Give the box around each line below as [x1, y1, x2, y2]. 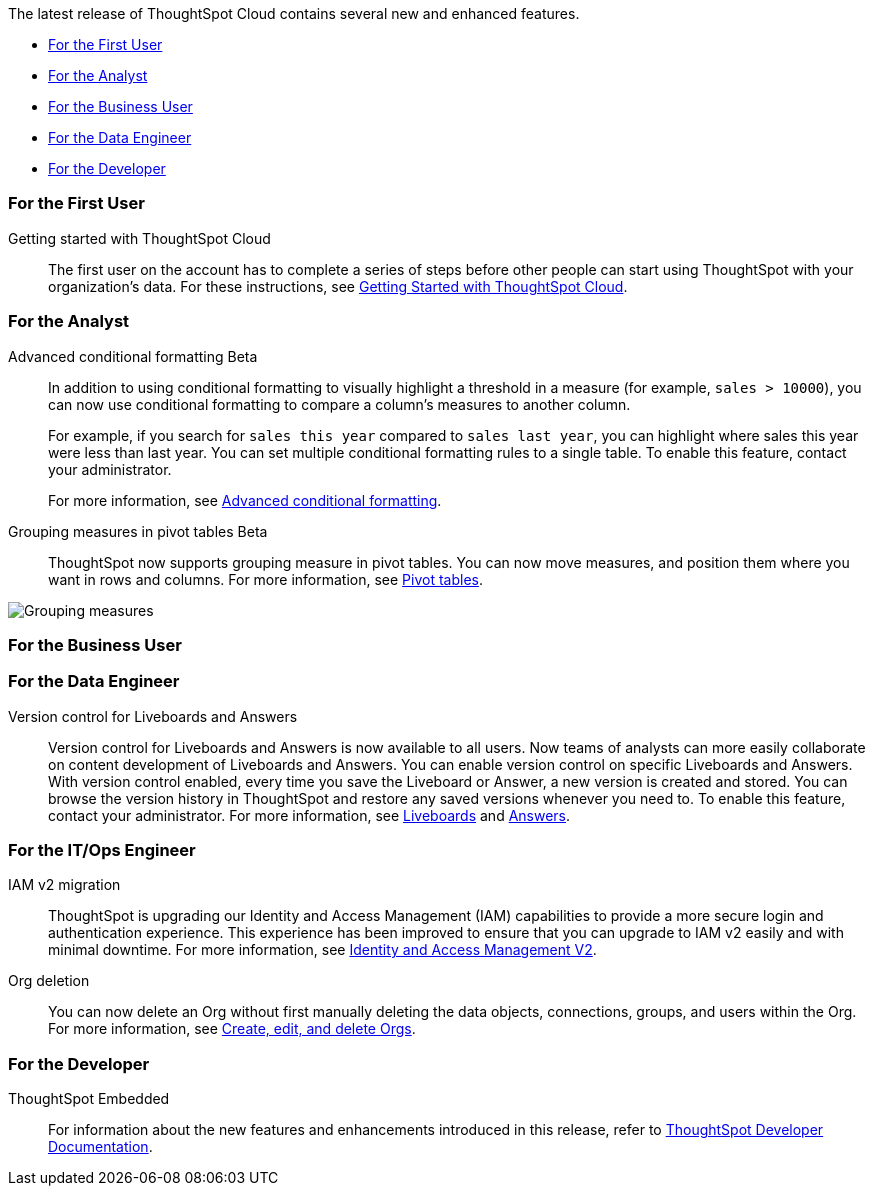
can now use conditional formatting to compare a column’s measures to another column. [48, 395, 631, 413]
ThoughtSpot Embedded [8, 1090, 170, 1108]
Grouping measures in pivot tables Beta [8, 522, 268, 540]
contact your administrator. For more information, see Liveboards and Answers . [48, 806, 571, 824]
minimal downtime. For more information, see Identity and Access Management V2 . [48, 941, 597, 959]
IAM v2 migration [8, 876, 121, 894]
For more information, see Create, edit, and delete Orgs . [48, 1020, 416, 1038]
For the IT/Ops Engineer [8, 840, 196, 860]
